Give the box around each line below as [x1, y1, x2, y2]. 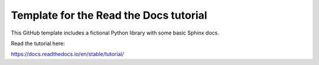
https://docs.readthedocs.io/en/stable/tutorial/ [11, 50, 124, 58]
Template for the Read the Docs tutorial [11, 9, 207, 22]
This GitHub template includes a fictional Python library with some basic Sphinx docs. [11, 29, 220, 36]
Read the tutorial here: [11, 40, 65, 47]
